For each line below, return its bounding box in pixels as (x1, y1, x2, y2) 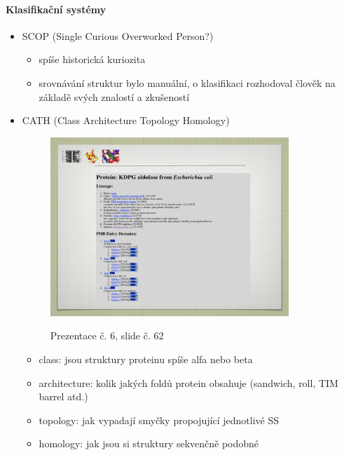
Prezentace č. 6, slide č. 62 (50, 328, 164, 343)
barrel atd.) (39, 389, 88, 404)
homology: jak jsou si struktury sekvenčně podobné (39, 436, 259, 451)
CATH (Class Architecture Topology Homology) (22, 113, 230, 128)
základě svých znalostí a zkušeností (39, 89, 190, 104)
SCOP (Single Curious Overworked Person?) (22, 28, 214, 43)
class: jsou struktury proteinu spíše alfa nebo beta (39, 352, 253, 367)
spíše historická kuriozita (39, 52, 146, 67)
